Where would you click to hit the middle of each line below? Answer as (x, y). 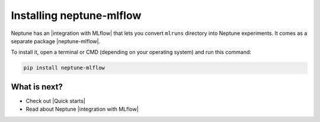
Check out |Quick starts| (56, 101)
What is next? (37, 87)
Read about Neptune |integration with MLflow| (82, 109)
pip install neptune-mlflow (64, 68)
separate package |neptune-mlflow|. (56, 41)
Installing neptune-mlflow (76, 15)
